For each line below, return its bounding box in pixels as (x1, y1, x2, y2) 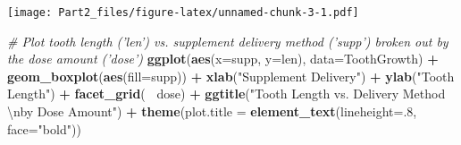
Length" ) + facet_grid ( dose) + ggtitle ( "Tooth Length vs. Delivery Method (7, 84, 446, 103)
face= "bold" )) (7, 119, 81, 138)
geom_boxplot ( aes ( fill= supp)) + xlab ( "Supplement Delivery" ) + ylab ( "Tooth (7, 66, 455, 85)
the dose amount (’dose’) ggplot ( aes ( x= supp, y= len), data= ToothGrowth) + (7, 49, 439, 68)
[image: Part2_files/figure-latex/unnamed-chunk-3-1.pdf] (7, 6, 359, 19)
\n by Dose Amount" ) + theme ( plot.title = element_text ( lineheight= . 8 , (7, 102, 417, 121)
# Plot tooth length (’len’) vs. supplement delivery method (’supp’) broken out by (7, 31, 448, 50)
